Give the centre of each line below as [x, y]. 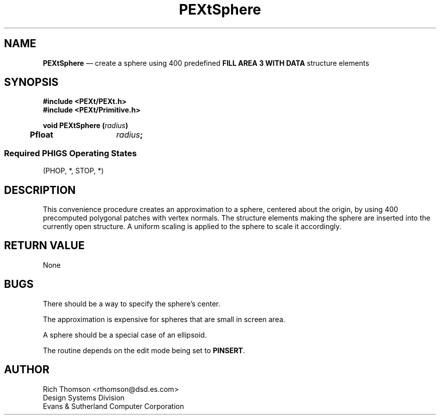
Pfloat [41, 135]
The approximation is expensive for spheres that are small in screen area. [164, 319]
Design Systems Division [84, 397]
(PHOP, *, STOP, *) [73, 171]
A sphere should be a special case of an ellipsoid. [125, 335]
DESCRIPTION [40, 190]
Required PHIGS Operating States [71, 153]
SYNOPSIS [31, 82]
